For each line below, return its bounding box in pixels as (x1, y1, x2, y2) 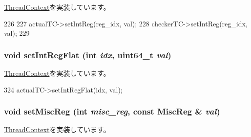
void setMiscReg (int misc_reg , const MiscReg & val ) (4, 105, 220, 117)
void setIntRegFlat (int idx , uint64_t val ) (4, 48, 171, 61)
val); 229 (4, 28, 30, 38)
